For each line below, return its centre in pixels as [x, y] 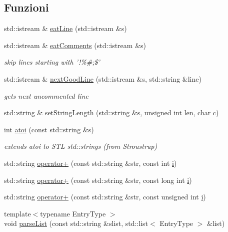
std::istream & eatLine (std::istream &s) [65, 28]
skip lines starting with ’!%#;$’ [52, 62]
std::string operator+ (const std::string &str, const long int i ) [98, 180]
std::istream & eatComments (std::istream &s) [75, 45]
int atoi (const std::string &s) [49, 129]
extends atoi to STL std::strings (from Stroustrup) [81, 146]
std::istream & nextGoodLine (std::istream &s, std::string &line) [103, 78]
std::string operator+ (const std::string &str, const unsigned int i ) [105, 197]
